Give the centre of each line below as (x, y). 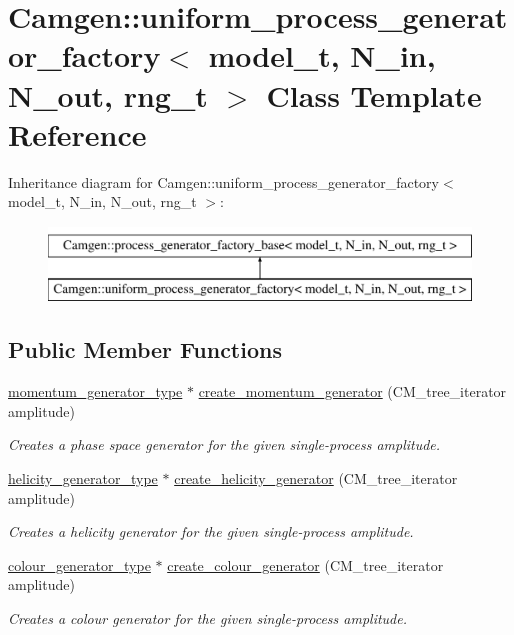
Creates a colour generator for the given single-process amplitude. (208, 618)
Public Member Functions (145, 349)
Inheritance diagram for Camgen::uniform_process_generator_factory (224, 181)
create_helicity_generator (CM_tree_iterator (316, 478)
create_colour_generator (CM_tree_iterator (305, 564)
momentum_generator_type (95, 391)
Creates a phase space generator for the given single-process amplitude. (224, 444)
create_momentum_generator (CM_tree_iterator (352, 391)
